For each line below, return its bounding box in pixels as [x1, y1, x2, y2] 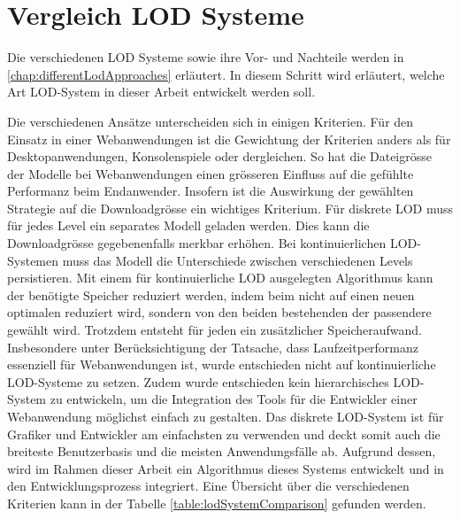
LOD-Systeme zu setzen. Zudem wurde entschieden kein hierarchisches [7, 372, 389, 391]
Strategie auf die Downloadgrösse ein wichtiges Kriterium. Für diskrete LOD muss [7, 198, 453, 217]
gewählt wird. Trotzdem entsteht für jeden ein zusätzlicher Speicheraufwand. [7, 321, 422, 339]
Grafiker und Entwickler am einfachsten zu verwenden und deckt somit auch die [7, 424, 441, 443]
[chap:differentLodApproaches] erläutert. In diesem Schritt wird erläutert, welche [7, 65, 445, 83]
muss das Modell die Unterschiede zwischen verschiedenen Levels [62, 251, 413, 269]
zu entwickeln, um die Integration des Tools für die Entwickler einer [50, 390, 418, 408]
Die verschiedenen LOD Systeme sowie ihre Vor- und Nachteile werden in [7, 48, 404, 66]
